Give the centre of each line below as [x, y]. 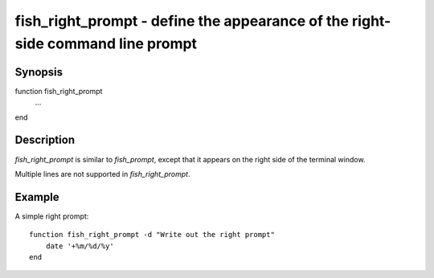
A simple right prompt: [52, 216]
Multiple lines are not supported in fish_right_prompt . [102, 174]
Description [45, 140]
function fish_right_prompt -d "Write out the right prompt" [152, 235]
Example [37, 197]
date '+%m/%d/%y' [80, 246]
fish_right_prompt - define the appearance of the [182, 21]
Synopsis [39, 72]
